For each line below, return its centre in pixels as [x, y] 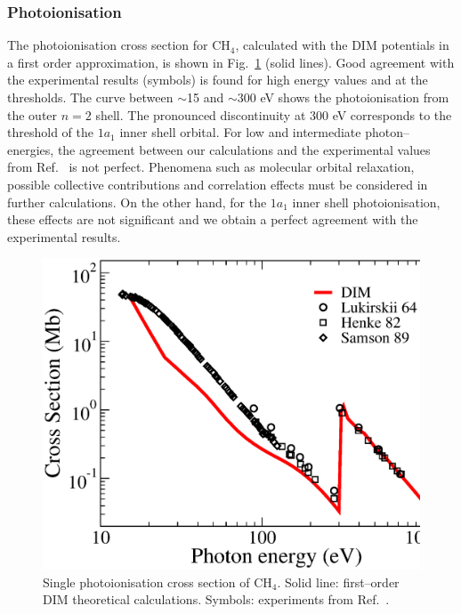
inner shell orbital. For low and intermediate [240, 132]
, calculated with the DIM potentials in [342, 45]
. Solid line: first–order [338, 582]
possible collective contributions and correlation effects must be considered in [218, 184]
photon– [387, 132]
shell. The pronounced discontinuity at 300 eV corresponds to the [274, 114]
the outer [32, 114]
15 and [205, 97]
